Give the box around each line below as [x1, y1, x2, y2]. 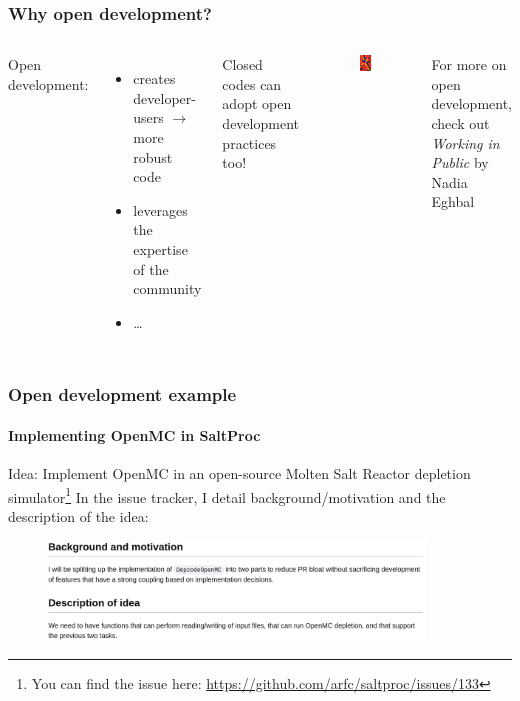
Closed [222, 54, 263, 75]
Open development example [8, 382, 237, 407]
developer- [133, 87, 196, 108]
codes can [222, 73, 282, 94]
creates [133, 68, 176, 89]
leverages [133, 199, 188, 220]
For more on [431, 54, 507, 75]
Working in [431, 132, 500, 153]
